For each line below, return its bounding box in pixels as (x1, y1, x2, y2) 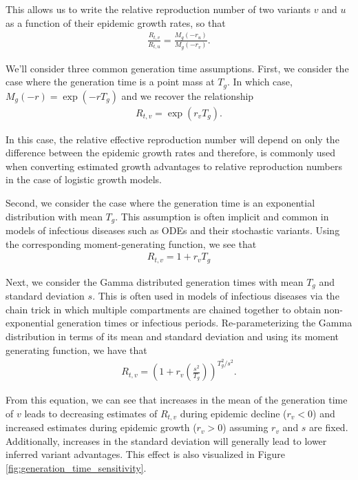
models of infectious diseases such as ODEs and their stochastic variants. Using (6, 223, 340, 238)
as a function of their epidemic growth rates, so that (6, 15, 226, 30)
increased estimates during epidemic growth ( (6, 420, 197, 435)
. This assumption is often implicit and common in (115, 209, 329, 223)
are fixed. (309, 420, 348, 435)
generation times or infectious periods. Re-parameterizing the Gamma (57, 315, 352, 330)
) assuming (222, 420, 268, 435)
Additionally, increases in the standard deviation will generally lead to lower (6, 433, 327, 448)
